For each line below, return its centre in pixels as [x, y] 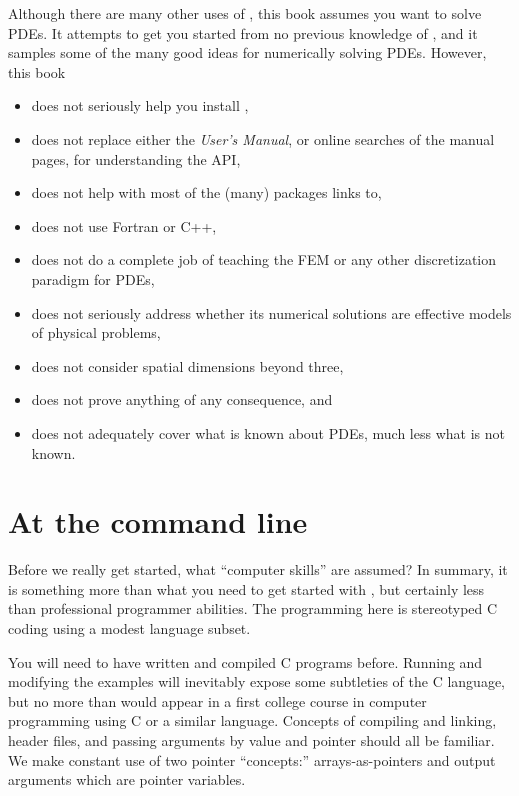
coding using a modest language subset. [129, 628]
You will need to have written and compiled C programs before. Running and [245, 661]
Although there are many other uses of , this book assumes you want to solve [245, 13]
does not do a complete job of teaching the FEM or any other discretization [264, 259]
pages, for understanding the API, [136, 158]
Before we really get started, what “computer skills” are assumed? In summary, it [258, 569]
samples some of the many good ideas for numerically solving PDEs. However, [247, 52]
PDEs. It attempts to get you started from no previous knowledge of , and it [243, 32]
